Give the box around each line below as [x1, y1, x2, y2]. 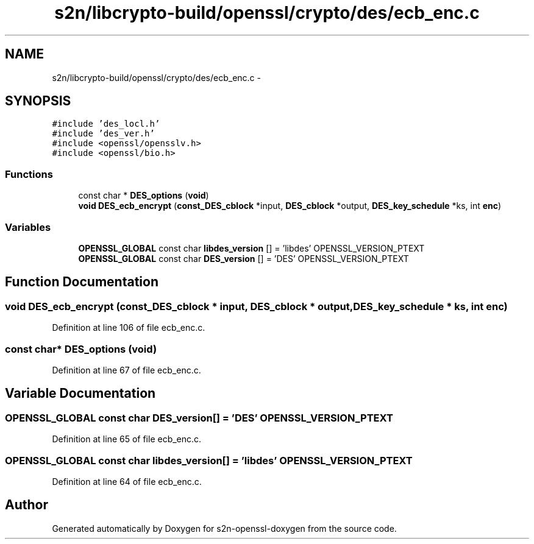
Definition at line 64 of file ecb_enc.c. [52, 476, 202, 487]
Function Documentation [5, 274, 158, 290]
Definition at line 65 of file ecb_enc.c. [52, 434, 202, 445]
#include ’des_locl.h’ [52, 119, 160, 129]
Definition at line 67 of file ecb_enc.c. [52, 364, 201, 375]
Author [5, 497, 48, 513]
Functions [5, 168, 53, 180]
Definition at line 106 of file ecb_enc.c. [52, 322, 205, 333]
